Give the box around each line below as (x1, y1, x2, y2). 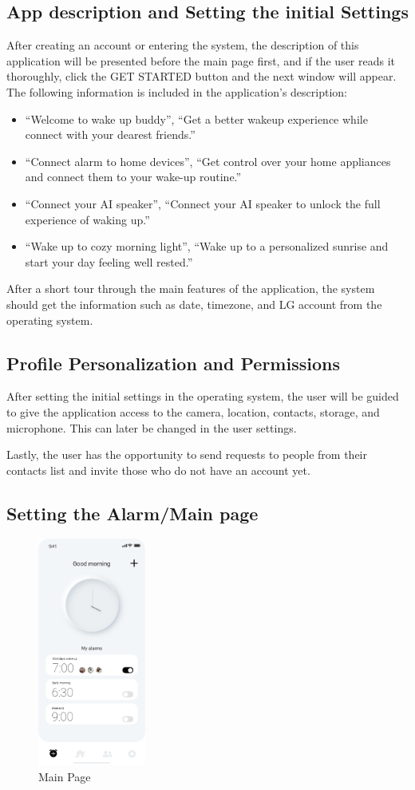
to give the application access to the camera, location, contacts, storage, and (6, 403, 380, 420)
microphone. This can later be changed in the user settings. (6, 419, 297, 436)
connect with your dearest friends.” (25, 126, 196, 143)
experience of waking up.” (25, 211, 150, 227)
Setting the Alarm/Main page (6, 500, 259, 525)
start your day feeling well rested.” (25, 253, 193, 270)
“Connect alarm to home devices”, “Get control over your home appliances (25, 152, 391, 169)
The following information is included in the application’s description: (6, 83, 347, 100)
